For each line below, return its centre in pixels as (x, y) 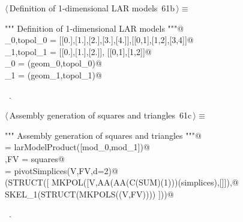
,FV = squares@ (35, 158)
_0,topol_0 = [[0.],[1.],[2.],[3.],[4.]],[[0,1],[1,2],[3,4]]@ (99, 40)
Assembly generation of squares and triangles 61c (100, 115)
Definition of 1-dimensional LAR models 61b (92, 8)
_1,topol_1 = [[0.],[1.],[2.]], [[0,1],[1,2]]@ (78, 51)
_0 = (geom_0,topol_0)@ (53, 63)
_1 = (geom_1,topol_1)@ (53, 74)
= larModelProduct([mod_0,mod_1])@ (77, 147)
